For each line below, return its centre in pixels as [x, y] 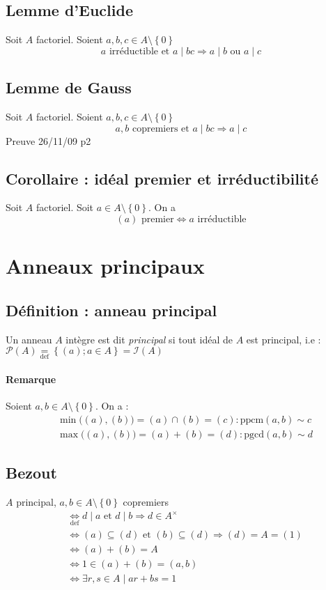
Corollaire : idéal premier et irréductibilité [162, 178]
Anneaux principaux [105, 266]
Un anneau [29, 339]
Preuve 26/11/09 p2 [48, 140]
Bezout [31, 473]
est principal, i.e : [284, 339]
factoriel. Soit [65, 207]
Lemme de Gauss [69, 87]
